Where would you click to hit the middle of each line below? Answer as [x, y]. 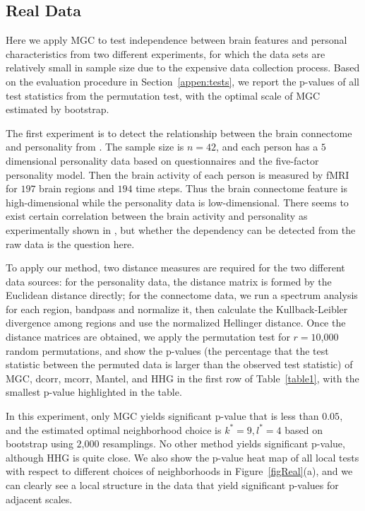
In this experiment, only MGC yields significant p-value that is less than [162, 416]
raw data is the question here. [70, 243]
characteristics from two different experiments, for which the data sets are [166, 53]
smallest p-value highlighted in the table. [94, 392]
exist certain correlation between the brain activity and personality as [157, 216]
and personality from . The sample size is [95, 147]
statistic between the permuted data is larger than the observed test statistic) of [179, 364]
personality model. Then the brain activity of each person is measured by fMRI [178, 174]
